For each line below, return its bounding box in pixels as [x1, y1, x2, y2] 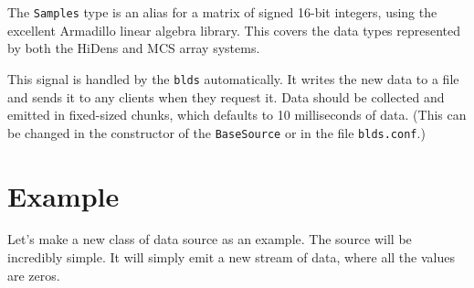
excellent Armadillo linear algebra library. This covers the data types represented [7, 20, 461, 39]
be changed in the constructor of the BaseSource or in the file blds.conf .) [7, 123, 426, 142]
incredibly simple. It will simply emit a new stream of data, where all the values [7, 248, 455, 267]
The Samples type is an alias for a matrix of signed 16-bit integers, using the [7, 3, 437, 21]
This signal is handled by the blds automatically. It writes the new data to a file [7, 69, 459, 88]
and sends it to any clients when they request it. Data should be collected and [7, 87, 445, 106]
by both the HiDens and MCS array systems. [7, 38, 260, 58]
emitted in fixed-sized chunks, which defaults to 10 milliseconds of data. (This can [7, 105, 467, 124]
